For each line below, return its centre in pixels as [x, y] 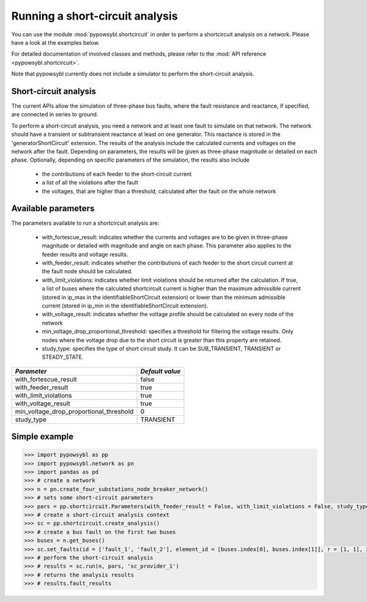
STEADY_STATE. [63, 357]
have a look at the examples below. [56, 42]
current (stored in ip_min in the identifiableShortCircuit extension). [125, 306]
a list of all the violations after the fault [90, 182]
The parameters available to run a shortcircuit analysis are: [85, 223]
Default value [161, 371]
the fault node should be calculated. [87, 271]
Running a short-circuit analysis [95, 16]
